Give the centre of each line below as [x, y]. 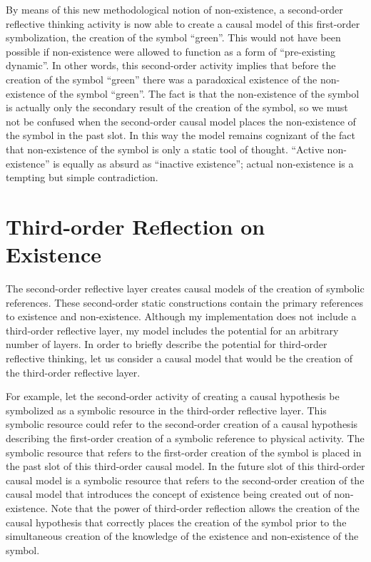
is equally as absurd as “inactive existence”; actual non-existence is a [203, 163]
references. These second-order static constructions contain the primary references [184, 302]
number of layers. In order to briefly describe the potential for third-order [167, 344]
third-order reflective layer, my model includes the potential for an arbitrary [172, 330]
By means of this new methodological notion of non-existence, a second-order [174, 9]
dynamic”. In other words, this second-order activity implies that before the [171, 65]
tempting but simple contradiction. [82, 177]
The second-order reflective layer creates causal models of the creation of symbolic [185, 288]
